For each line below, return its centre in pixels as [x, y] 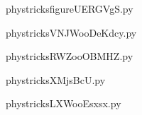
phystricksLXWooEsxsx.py [64, 103]
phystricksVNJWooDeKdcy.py [71, 32]
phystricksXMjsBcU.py [56, 79]
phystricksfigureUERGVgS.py [70, 8]
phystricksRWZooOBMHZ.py [70, 56]
